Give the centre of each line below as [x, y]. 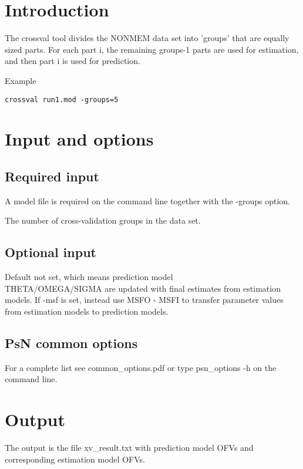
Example [21, 80]
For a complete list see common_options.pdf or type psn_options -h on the [141, 367]
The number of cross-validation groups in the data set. [103, 220]
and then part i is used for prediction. [73, 61]
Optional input [51, 252]
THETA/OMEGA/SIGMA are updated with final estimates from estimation [143, 288]
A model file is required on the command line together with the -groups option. [148, 200]
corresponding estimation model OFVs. [75, 459]
